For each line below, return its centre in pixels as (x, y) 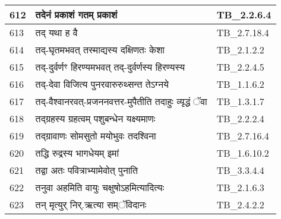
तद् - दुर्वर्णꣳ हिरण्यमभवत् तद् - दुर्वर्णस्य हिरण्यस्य (110, 67)
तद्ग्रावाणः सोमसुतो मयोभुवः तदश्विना (96, 136)
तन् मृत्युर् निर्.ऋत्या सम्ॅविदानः (91, 204)
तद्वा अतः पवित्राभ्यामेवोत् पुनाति (86, 170)
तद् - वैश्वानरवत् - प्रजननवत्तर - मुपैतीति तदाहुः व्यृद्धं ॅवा (121, 101)
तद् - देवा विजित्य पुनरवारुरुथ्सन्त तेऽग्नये (102, 84)
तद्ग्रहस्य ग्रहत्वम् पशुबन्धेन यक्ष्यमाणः (95, 118)
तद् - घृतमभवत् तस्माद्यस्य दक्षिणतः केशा (100, 50)
